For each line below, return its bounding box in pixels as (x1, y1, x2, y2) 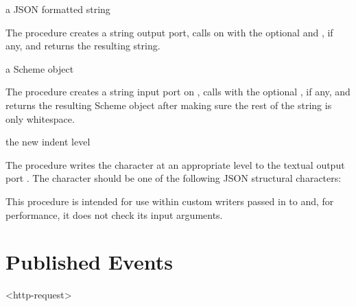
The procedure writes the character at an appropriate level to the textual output (5, 157, 345, 172)
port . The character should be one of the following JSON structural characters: (5, 171, 342, 185)
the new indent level (5, 134, 91, 149)
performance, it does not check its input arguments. (5, 207, 223, 222)
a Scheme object (5, 61, 74, 75)
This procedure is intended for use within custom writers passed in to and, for (5, 193, 334, 208)
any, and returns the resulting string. (5, 38, 161, 53)
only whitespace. (5, 111, 75, 126)
